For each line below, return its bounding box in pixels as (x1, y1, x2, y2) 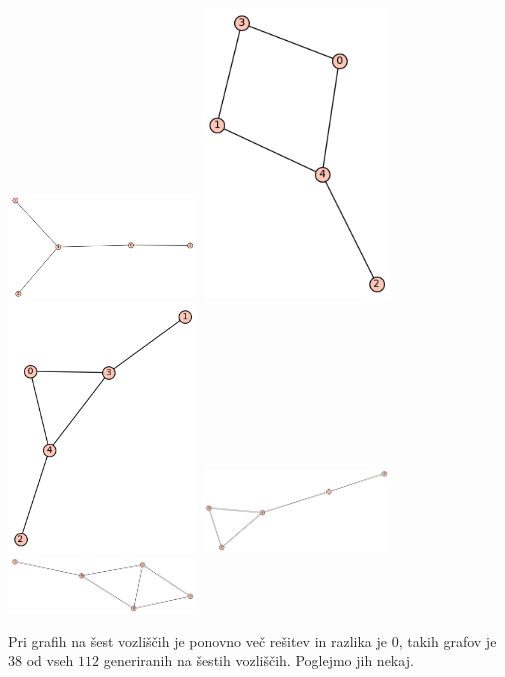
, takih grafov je (398, 630, 497, 651)
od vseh (26, 650, 74, 671)
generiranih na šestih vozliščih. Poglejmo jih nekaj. (103, 650, 414, 671)
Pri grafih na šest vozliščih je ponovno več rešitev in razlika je (8, 630, 388, 651)
